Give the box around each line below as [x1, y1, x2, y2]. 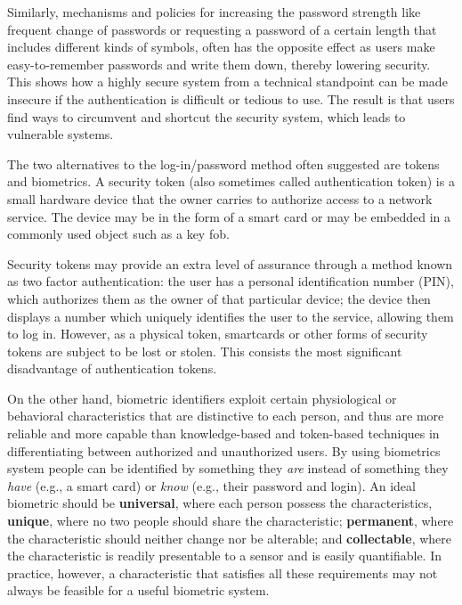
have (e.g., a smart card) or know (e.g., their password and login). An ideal [7, 476, 416, 495]
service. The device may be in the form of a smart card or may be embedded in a [7, 207, 451, 225]
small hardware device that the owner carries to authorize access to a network [7, 189, 433, 208]
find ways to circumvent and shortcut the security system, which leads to [7, 107, 406, 126]
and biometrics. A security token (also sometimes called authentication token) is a [7, 172, 455, 191]
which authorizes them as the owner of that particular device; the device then [7, 289, 431, 307]
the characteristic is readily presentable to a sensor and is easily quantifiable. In [7, 546, 442, 565]
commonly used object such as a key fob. [7, 225, 230, 243]
